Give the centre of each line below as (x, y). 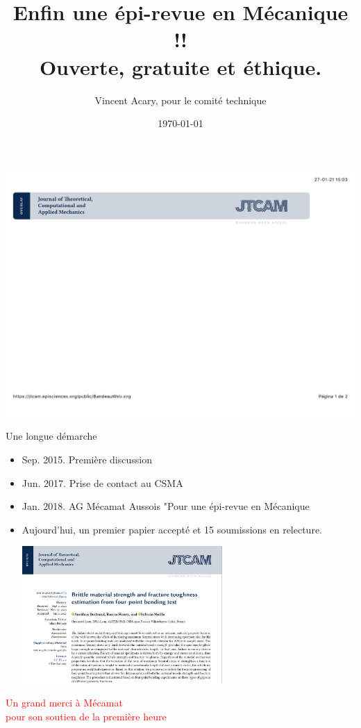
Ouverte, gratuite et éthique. (180, 66)
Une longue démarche (51, 436)
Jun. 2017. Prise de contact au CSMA (102, 482)
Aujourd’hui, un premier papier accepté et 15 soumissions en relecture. (172, 529)
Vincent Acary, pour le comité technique (180, 100)
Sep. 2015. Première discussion (87, 460)
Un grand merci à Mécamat (64, 703)
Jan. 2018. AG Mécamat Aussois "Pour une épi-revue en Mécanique (166, 506)
